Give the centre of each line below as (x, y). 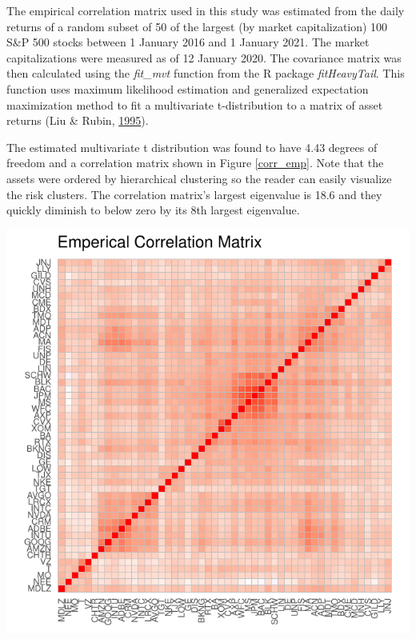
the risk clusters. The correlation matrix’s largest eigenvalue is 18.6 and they (194, 194)
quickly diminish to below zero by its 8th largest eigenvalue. (153, 210)
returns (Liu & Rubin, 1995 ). (78, 120)
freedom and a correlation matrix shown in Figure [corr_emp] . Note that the (195, 163)
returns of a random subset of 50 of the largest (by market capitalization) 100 (197, 26)
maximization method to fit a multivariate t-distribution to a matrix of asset (195, 104)
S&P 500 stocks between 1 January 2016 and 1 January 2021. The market (188, 42)
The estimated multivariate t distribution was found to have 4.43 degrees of (192, 147)
